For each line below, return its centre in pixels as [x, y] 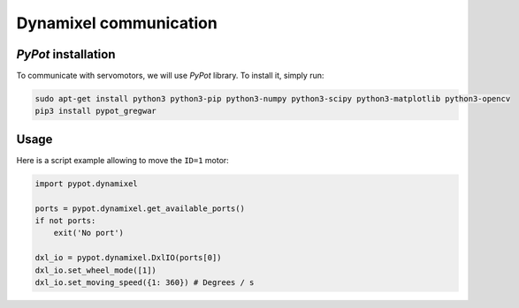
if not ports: [65, 221]
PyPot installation [66, 54]
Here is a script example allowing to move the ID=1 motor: [122, 160]
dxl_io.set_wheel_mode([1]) [95, 270]
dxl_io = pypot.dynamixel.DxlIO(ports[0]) [128, 258]
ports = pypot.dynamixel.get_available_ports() [140, 208]
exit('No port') [88, 233]
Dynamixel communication [117, 23]
